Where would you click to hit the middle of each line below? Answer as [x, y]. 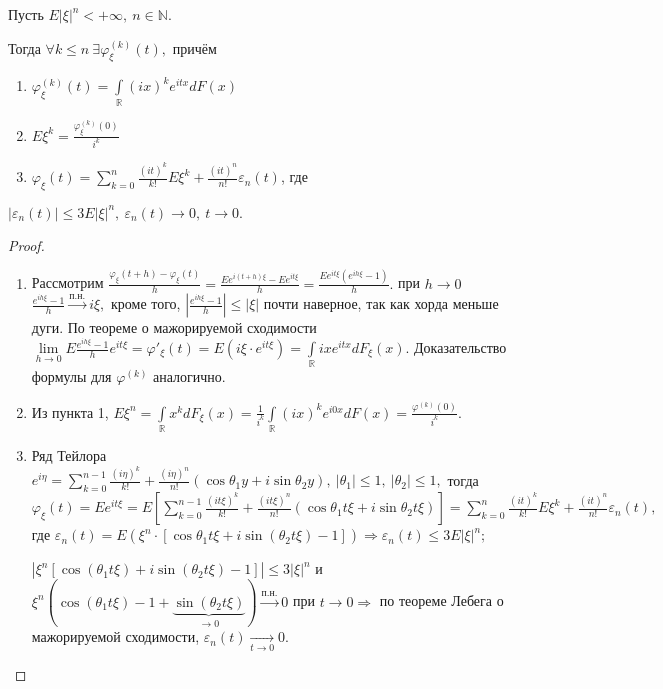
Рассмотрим [67, 282]
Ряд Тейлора [69, 454]
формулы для [71, 376]
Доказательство [460, 347]
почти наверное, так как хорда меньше [381, 303]
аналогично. [189, 376]
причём [194, 47]
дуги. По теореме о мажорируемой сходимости [174, 327]
